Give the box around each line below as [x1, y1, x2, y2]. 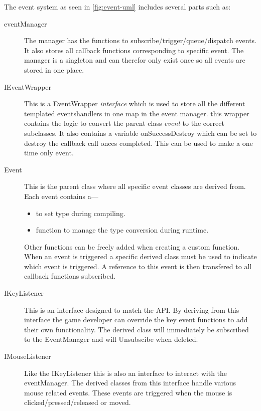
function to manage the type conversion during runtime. [36, 225, 209, 235]
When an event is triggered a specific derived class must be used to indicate [24, 251, 257, 262]
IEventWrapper [4, 81, 52, 92]
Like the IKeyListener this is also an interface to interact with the [24, 367, 227, 378]
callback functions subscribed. [24, 271, 116, 281]
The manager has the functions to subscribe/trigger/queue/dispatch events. [24, 35, 257, 46]
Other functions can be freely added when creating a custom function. [24, 241, 240, 252]
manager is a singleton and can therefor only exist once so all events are [24, 55, 245, 65]
